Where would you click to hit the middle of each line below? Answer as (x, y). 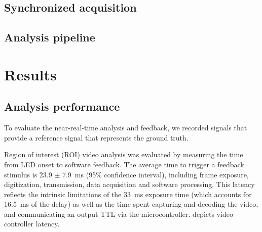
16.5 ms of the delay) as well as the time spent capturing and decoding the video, (131, 204)
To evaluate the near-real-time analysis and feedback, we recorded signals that (126, 128)
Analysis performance (62, 106)
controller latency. (32, 224)
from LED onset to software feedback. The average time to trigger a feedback (124, 164)
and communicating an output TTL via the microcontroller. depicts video (119, 214)
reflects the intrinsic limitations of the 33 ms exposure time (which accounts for (128, 194)
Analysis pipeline (50, 37)
